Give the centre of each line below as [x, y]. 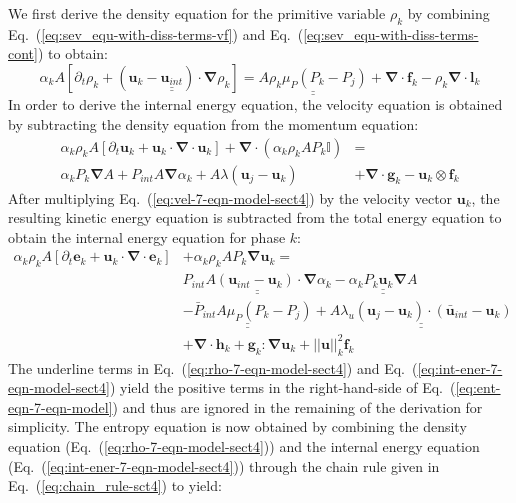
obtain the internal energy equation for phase [147, 236]
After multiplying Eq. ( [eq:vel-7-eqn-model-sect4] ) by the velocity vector [230, 197]
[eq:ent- [478, 387]
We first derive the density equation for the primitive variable [197, 13]
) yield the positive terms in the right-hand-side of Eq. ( [282, 387]
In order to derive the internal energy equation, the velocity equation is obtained [255, 104]
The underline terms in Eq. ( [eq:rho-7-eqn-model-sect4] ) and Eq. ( [213, 367]
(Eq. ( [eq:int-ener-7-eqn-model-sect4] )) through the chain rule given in [224, 465]
